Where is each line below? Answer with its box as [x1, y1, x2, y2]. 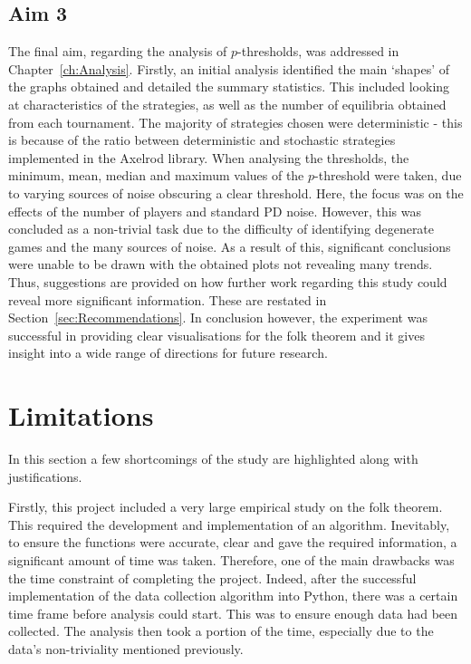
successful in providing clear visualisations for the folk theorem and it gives [8, 325, 425, 344]
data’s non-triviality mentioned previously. [8, 639, 244, 658]
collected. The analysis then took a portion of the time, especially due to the [8, 621, 434, 640]
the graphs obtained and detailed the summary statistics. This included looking [8, 77, 450, 96]
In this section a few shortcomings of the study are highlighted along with [8, 449, 418, 468]
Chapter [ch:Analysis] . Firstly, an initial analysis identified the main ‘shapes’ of [8, 59, 449, 78]
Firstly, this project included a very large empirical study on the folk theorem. [8, 497, 443, 516]
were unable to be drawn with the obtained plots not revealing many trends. [8, 255, 433, 274]
